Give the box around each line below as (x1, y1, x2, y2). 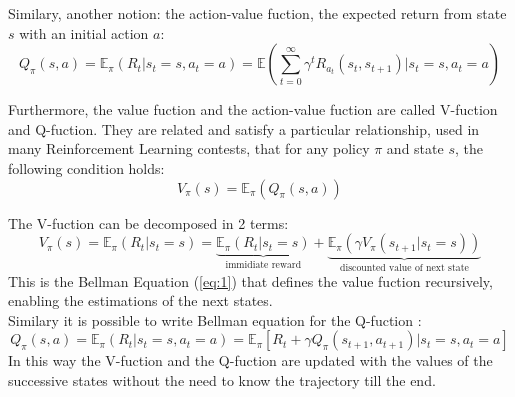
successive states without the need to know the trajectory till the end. (8, 369, 436, 390)
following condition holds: (8, 157, 165, 178)
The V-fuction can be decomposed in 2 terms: (8, 212, 289, 233)
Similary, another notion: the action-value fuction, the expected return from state (8, 3, 507, 23)
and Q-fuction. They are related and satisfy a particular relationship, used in (8, 118, 480, 139)
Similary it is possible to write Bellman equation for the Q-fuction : (8, 309, 422, 330)
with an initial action (19, 22, 149, 43)
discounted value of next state (340, 263, 469, 274)
